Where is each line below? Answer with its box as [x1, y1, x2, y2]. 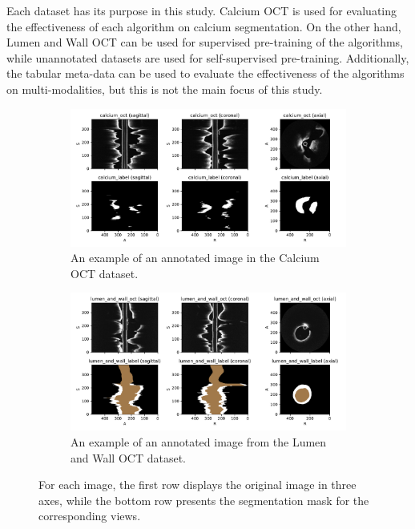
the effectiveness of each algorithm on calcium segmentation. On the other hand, [6, 18, 401, 34]
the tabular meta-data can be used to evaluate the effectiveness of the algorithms [6, 65, 405, 82]
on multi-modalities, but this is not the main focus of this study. [6, 80, 323, 97]
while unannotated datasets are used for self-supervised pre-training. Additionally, [6, 49, 409, 66]
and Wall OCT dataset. [71, 449, 186, 466]
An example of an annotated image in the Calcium [71, 249, 320, 266]
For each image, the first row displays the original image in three [38, 476, 357, 493]
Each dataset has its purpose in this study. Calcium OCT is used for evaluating [6, 2, 397, 18]
